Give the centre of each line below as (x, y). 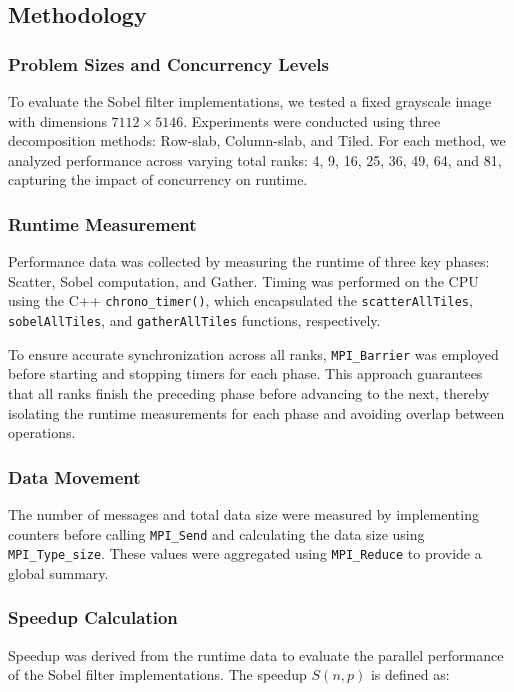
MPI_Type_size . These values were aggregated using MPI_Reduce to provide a (245, 553)
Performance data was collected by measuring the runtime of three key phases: (249, 261)
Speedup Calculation (93, 617)
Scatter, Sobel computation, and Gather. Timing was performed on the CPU (243, 280)
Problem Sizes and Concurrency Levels (168, 63)
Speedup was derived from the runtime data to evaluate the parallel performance (256, 654)
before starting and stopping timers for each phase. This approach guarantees (245, 373)
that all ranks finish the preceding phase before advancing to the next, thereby (249, 392)
